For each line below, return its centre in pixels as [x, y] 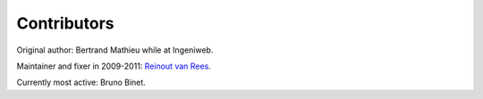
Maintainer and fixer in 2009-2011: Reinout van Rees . [114, 66]
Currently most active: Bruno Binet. [81, 82]
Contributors [66, 23]
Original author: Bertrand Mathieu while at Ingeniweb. [115, 50]
